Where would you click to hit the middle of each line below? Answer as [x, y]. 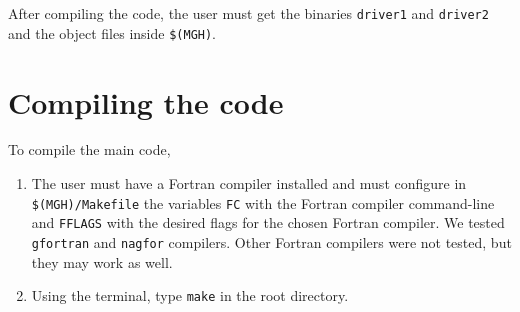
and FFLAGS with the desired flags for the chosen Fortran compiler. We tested [268, 222]
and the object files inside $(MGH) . [112, 32]
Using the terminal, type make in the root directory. [190, 295]
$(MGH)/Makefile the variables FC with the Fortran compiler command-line [263, 202]
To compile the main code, [89, 149]
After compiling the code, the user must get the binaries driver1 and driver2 [248, 13]
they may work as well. [102, 261]
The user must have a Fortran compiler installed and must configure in [249, 183]
